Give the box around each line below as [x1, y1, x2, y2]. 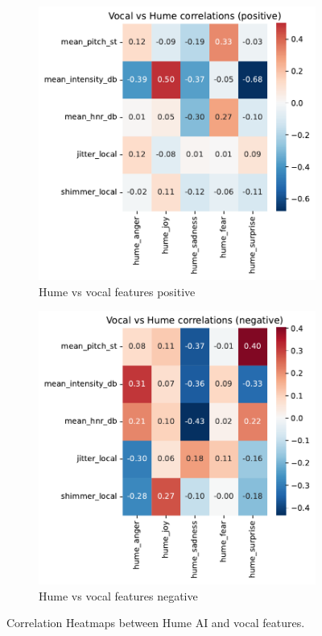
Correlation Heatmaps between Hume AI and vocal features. [6, 614, 305, 631]
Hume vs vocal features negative [39, 587, 198, 604]
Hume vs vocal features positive [39, 282, 196, 299]
